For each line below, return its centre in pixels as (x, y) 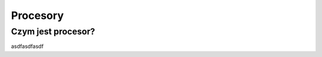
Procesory (37, 15)
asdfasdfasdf (27, 46)
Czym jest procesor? (53, 31)
